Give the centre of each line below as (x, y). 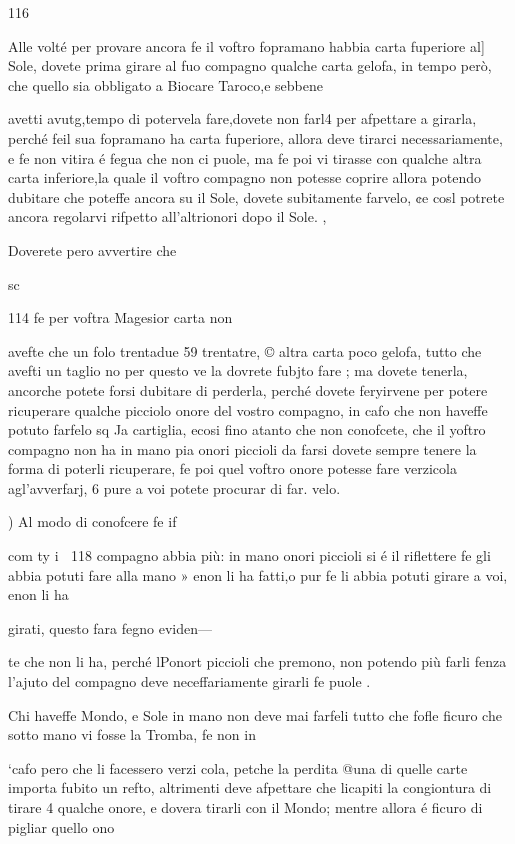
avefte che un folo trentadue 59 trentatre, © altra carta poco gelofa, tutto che (245, 350)
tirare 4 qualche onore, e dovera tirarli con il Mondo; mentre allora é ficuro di (245, 807)
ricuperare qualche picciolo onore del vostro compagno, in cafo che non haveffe (248, 409)
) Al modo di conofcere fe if (92, 521)
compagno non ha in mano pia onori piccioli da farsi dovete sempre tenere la (242, 448)
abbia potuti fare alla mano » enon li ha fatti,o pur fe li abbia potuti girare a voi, (258, 574)
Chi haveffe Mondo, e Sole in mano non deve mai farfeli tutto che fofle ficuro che (255, 714)
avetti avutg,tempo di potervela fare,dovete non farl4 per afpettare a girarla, (242, 118)
